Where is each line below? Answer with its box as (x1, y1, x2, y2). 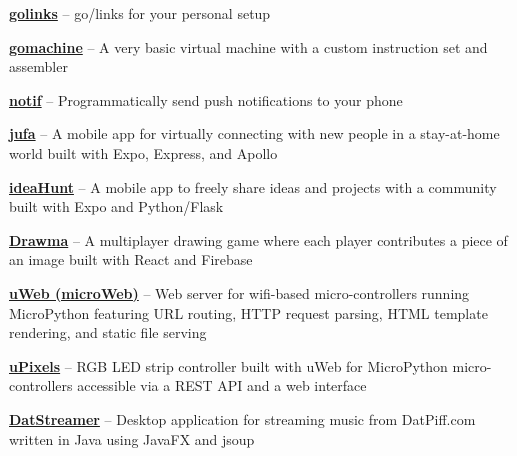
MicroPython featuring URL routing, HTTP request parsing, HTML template (9, 302, 488, 323)
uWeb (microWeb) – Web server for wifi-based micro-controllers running (9, 282, 470, 303)
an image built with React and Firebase (9, 249, 253, 270)
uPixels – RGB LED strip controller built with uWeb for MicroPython (9, 355, 448, 376)
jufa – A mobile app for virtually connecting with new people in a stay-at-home (9, 123, 500, 144)
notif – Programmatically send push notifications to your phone (9, 89, 403, 110)
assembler (9, 56, 68, 77)
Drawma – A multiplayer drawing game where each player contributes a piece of (9, 229, 508, 250)
